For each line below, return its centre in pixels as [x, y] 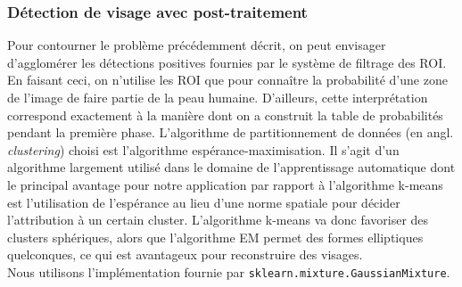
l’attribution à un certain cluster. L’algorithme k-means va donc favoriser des [218, 220]
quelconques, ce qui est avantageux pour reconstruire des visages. [185, 254]
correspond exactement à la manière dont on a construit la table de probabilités [225, 115]
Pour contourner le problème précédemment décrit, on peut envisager [197, 45]
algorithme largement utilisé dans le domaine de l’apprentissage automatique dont [231, 167]
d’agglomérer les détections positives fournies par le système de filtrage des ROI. [227, 62]
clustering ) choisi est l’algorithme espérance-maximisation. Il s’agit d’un [203, 149]
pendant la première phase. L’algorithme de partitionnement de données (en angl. [231, 132]
